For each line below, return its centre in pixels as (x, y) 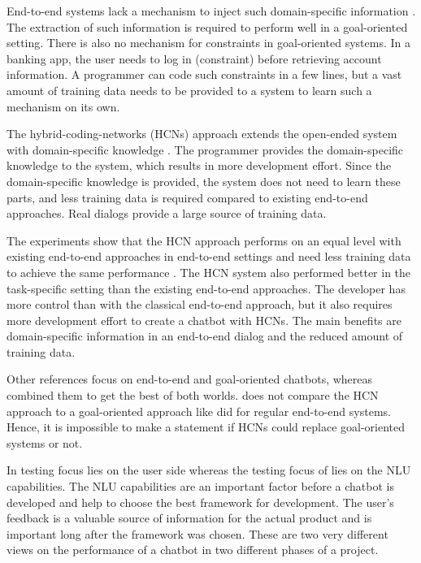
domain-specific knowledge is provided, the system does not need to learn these (204, 181)
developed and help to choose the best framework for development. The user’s (200, 502)
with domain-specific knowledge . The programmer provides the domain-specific (205, 149)
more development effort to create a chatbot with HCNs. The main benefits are (204, 320)
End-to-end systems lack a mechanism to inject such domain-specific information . (211, 11)
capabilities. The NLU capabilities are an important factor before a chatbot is (200, 486)
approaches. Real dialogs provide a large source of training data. (167, 213)
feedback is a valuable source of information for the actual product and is (189, 518)
